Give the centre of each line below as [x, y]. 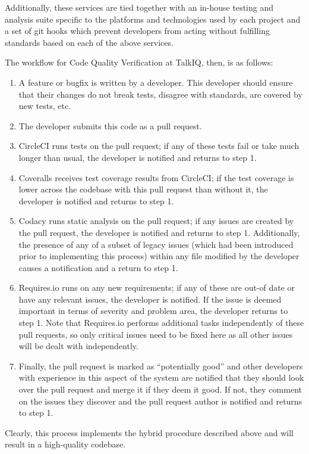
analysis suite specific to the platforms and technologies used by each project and [153, 19]
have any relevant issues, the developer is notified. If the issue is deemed [150, 299]
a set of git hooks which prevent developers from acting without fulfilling [138, 31]
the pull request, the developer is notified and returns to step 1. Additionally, [159, 232]
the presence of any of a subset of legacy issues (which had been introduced [156, 244]
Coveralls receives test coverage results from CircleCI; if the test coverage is [156, 177]
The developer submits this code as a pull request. [110, 125]
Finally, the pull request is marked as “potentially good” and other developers [161, 366]
